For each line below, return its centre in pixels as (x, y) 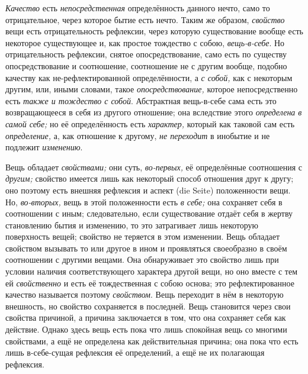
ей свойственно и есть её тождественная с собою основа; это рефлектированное (150, 283)
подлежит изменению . (44, 147)
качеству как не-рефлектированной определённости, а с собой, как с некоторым (149, 77)
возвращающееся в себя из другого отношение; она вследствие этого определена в (154, 112)
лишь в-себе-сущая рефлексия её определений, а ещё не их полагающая (135, 352)
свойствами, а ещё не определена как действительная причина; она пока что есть (152, 341)
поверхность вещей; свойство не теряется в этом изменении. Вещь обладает (143, 236)
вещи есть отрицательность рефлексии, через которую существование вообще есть (154, 31)
